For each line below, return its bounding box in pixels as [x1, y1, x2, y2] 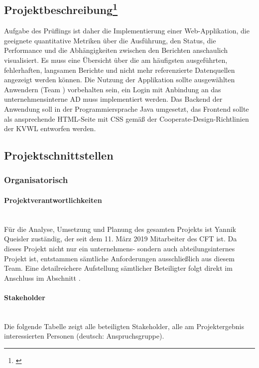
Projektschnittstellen [4, 148, 114, 163]
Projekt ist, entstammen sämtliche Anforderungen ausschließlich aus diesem [4, 253, 235, 263]
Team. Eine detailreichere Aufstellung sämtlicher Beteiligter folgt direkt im [4, 263, 233, 273]
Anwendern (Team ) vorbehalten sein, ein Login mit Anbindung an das [4, 84, 221, 94]
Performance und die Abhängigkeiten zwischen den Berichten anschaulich [4, 45, 228, 55]
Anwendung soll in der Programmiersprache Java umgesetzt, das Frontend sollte [4, 103, 249, 114]
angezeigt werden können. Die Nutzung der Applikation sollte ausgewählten [4, 74, 235, 85]
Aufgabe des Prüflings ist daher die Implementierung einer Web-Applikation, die [4, 25, 250, 36]
